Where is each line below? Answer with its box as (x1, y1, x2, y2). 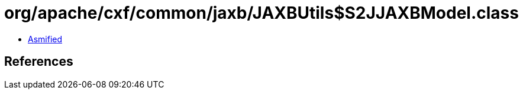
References (4, 54, 73, 69)
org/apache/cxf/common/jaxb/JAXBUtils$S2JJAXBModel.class (4, 3, 519, 23)
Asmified (28, 33, 63, 44)
